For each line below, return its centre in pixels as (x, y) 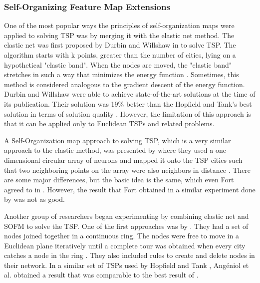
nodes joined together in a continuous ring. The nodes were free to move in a (122, 236)
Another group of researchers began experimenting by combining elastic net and (127, 216)
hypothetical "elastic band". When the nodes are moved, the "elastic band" (118, 64)
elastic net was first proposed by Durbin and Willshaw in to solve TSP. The (120, 45)
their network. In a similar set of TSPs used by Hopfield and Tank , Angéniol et (127, 265)
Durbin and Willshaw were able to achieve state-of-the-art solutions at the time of (130, 94)
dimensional (22, 160)
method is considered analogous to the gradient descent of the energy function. (125, 84)
